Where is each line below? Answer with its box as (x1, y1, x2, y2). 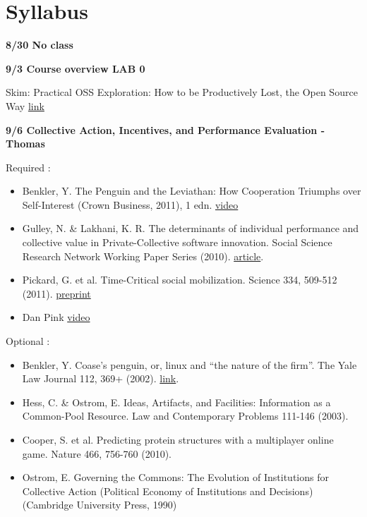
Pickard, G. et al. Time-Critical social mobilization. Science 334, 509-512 (22, 272, 337, 287)
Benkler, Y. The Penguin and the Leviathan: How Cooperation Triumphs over (22, 183, 361, 198)
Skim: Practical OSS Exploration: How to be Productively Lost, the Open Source (6, 85, 358, 99)
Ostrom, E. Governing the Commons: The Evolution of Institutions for (22, 470, 329, 485)
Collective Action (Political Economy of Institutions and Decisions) (22, 483, 313, 498)
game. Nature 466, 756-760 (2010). (22, 446, 172, 461)
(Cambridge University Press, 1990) (22, 497, 177, 512)
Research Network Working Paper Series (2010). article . (22, 248, 264, 263)
